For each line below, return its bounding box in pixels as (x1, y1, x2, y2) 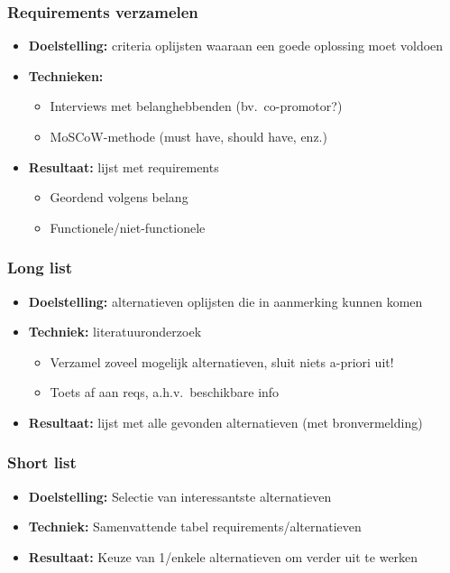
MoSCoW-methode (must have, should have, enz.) (50, 127, 327, 145)
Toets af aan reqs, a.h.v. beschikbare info (50, 383, 280, 402)
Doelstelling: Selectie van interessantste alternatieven (28, 486, 332, 505)
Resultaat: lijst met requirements (28, 157, 219, 176)
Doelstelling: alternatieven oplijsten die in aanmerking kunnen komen (28, 291, 423, 310)
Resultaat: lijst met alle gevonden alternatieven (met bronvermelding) (28, 412, 423, 431)
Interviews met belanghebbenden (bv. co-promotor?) (50, 97, 343, 116)
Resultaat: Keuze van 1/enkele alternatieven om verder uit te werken (28, 547, 418, 566)
